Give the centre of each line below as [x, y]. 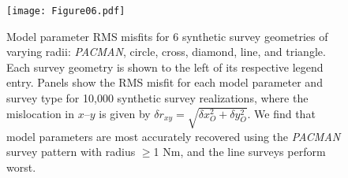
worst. [21, 167]
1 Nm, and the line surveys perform [239, 152]
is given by [125, 113]
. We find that [281, 113]
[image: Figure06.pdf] [66, 11]
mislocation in [41, 113]
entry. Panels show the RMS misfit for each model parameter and [165, 82]
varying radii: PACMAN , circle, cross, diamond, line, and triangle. [166, 52]
